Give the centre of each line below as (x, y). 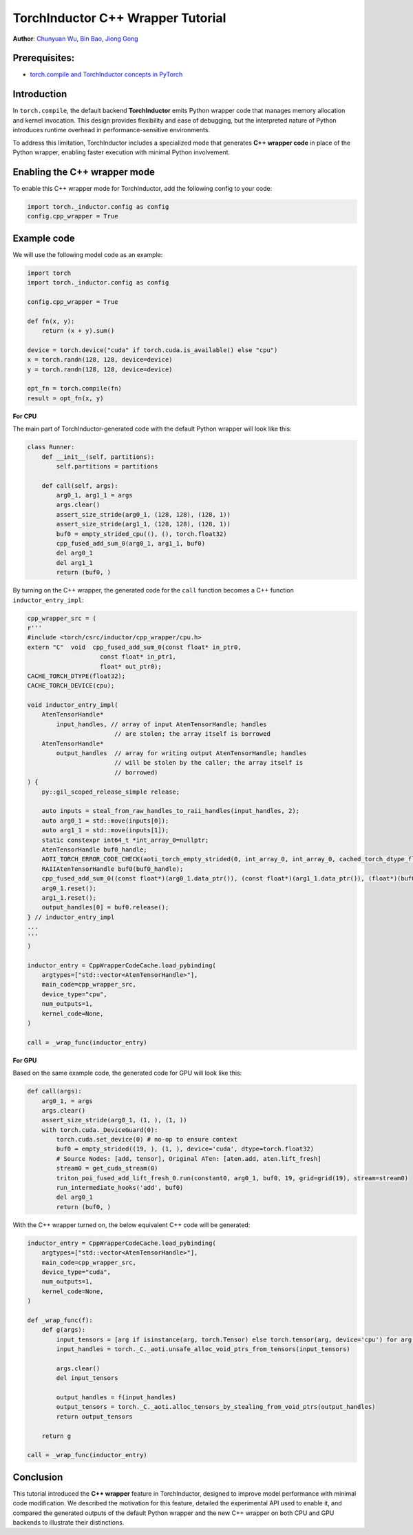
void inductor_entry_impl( (73, 705)
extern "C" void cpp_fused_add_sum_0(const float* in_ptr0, (134, 647)
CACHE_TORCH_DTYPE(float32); (76, 676)
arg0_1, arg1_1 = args (95, 495)
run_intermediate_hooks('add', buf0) (120, 1188)
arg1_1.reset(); (69, 898)
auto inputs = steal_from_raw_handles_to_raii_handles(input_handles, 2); (170, 811)
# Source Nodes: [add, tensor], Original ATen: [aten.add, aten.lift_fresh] (189, 1158)
